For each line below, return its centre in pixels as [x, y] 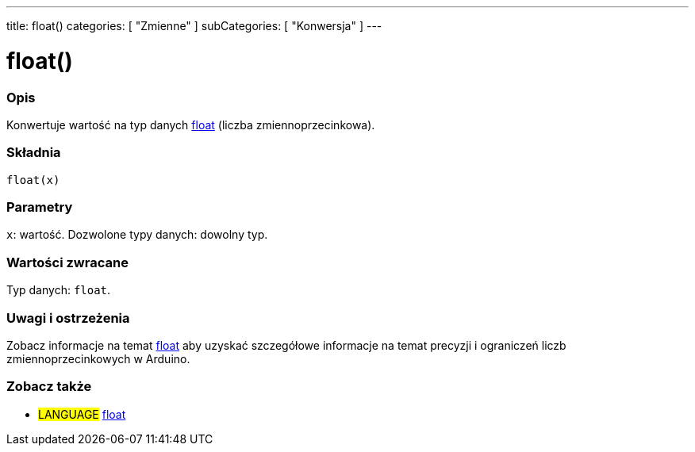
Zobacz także [49, 387]
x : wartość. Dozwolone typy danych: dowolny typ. [137, 235]
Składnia [34, 153]
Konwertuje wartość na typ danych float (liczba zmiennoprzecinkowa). [191, 124]
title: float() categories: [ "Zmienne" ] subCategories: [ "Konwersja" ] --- [194, 26]
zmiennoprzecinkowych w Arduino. [98, 358]
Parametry [40, 207]
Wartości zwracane [67, 262]
